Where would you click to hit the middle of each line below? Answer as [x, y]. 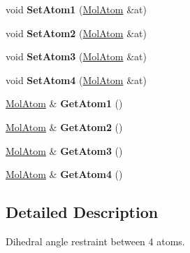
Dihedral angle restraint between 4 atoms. [95, 241]
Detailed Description [82, 212]
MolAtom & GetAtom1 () [64, 103]
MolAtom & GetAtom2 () [64, 126]
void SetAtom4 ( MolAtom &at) [76, 80]
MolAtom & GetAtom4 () [64, 174]
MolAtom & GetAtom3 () [64, 150]
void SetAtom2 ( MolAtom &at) [76, 33]
